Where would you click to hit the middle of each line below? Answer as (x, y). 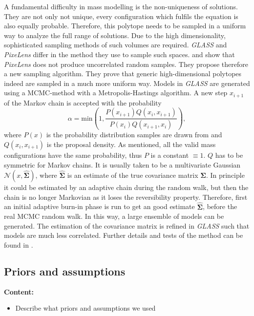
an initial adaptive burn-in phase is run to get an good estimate (99, 206)
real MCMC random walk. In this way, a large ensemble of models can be (114, 216)
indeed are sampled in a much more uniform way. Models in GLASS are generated (127, 83)
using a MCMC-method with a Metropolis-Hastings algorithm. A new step (116, 93)
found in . (19, 244)
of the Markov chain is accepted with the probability (83, 102)
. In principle (225, 175)
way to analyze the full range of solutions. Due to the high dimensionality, (115, 35)
